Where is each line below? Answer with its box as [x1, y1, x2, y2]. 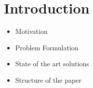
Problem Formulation [15, 42, 79, 52]
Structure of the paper [15, 74, 81, 85]
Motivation [15, 26, 48, 36]
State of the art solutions [15, 59, 89, 69]
